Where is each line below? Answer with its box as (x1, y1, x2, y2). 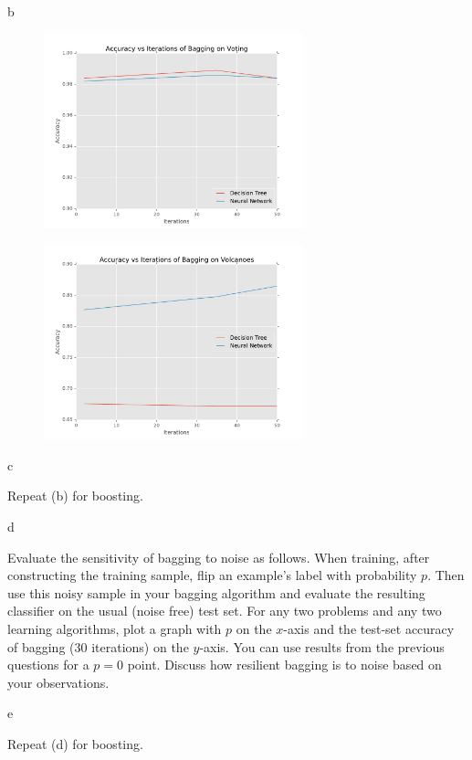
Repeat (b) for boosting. (7, 486, 143, 505)
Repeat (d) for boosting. (7, 734, 143, 753)
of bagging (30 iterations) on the (7, 637, 189, 656)
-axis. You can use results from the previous (199, 637, 445, 656)
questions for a (7, 655, 89, 674)
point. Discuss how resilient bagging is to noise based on (127, 655, 442, 674)
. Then (427, 565, 465, 585)
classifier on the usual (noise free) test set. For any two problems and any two (7, 601, 442, 620)
